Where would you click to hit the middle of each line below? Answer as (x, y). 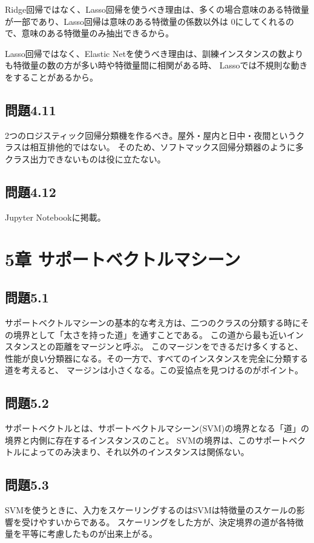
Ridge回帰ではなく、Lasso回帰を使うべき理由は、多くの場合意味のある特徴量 (157, 9)
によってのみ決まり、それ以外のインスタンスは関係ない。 (135, 452)
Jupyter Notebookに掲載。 (55, 217)
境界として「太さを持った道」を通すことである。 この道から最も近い (150, 334)
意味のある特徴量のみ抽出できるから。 (98, 33)
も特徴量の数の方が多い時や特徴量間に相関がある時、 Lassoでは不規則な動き (156, 65)
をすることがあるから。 (51, 77)
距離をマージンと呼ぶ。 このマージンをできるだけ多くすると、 (179, 346)
